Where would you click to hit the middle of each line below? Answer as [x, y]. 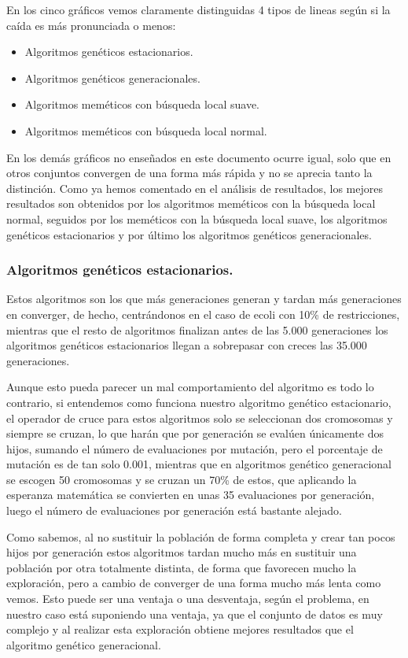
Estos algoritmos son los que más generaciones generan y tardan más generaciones [204, 299]
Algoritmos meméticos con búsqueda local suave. [142, 104]
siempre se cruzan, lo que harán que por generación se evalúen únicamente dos [195, 433]
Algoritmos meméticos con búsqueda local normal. [146, 130]
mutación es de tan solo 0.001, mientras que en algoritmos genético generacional [199, 464]
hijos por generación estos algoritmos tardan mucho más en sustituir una [182, 552]
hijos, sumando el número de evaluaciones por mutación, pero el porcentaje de [195, 448]
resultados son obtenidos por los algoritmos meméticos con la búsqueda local [191, 203]
